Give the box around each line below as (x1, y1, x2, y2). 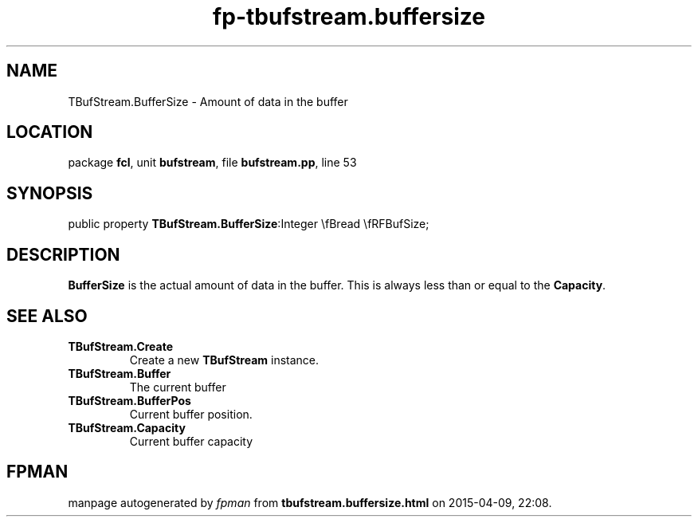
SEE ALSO (6, 305, 88, 326)
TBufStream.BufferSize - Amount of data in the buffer (68, 94, 348, 108)
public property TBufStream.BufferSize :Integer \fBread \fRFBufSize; (68, 217, 429, 231)
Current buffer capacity (129, 434, 253, 448)
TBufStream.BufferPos (68, 393, 191, 407)
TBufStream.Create (68, 339, 174, 353)
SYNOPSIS (6, 183, 93, 203)
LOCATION (6, 122, 93, 143)
